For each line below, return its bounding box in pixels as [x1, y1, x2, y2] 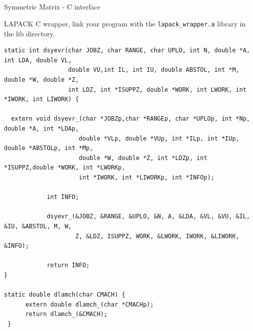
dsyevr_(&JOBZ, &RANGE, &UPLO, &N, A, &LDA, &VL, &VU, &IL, [46, 213, 250, 220]
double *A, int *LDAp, [4, 125, 79, 132]
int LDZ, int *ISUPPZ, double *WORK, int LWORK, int [68, 86, 247, 93]
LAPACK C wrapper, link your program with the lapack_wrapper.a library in [4, 18, 246, 28]
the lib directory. [4, 28, 55, 38]
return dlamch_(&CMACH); [25, 311, 108, 318]
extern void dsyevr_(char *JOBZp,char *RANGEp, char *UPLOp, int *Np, [11, 115, 250, 123]
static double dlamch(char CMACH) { [4, 291, 126, 299]
